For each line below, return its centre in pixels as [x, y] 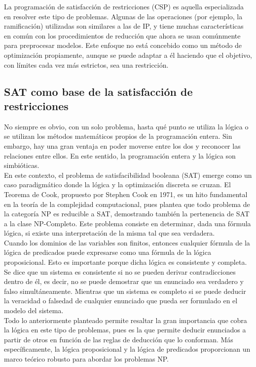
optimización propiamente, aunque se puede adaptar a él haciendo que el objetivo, [128, 55]
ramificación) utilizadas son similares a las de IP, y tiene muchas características [124, 26]
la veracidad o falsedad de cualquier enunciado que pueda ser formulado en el [121, 301]
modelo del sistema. [34, 310]
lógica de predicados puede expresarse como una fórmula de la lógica [108, 252]
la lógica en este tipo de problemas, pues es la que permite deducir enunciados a [125, 330]
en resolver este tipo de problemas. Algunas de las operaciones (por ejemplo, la [123, 16]
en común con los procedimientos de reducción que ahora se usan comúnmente [122, 35]
